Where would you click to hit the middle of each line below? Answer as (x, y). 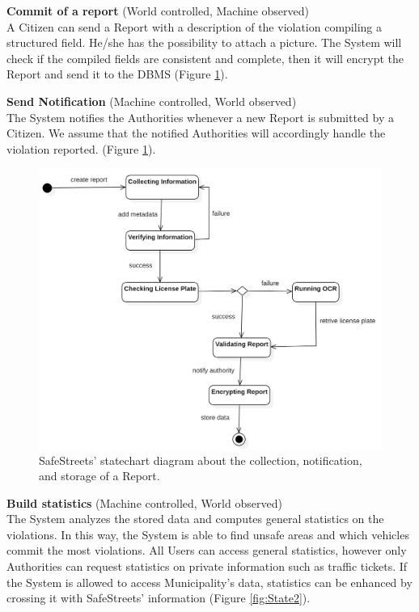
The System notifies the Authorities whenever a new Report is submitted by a (200, 117)
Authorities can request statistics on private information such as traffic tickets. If (207, 566)
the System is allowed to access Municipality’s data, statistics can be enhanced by (209, 582)
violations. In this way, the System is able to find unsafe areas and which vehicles (208, 534)
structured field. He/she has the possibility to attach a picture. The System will (204, 42)
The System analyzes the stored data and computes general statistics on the (195, 519)
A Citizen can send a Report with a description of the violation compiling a (194, 26)
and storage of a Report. (99, 476)
